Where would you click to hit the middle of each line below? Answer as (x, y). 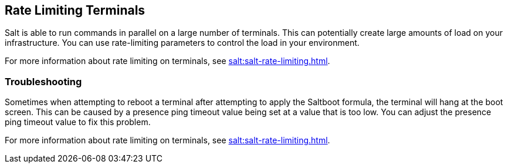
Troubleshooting (43, 81)
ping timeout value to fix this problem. (78, 122)
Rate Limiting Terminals (75, 10)
